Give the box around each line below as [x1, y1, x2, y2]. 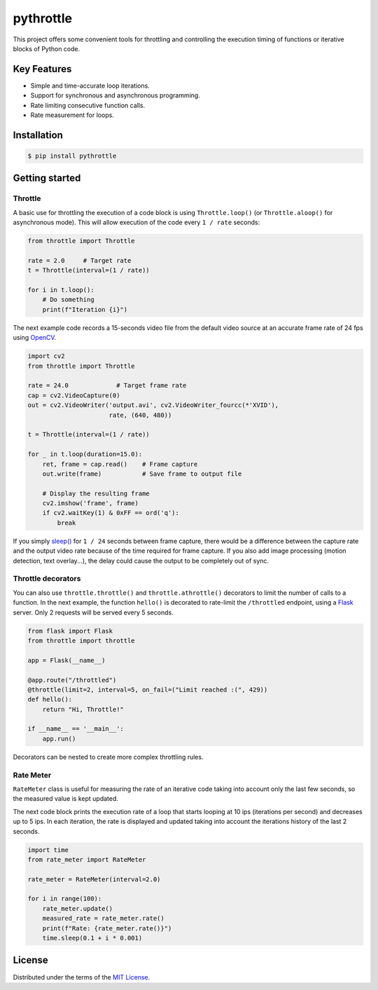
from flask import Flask [27, 627, 113, 635]
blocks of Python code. [13, 44, 80, 53]
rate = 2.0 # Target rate [27, 256, 132, 264]
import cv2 [27, 352, 65, 360]
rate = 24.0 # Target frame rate [27, 382, 187, 390]
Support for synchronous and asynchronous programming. [30, 91, 201, 99]
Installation [13, 129, 63, 141]
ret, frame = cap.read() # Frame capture [42, 460, 198, 468]
